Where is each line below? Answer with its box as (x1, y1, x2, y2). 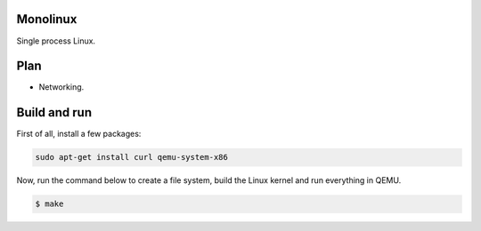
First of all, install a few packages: (16, 129, 142, 139)
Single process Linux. (16, 36, 96, 46)
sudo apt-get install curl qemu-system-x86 (35, 152, 229, 163)
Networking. (38, 82, 85, 92)
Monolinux (16, 12, 77, 27)
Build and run (16, 105, 93, 120)
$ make (35, 199, 64, 209)
